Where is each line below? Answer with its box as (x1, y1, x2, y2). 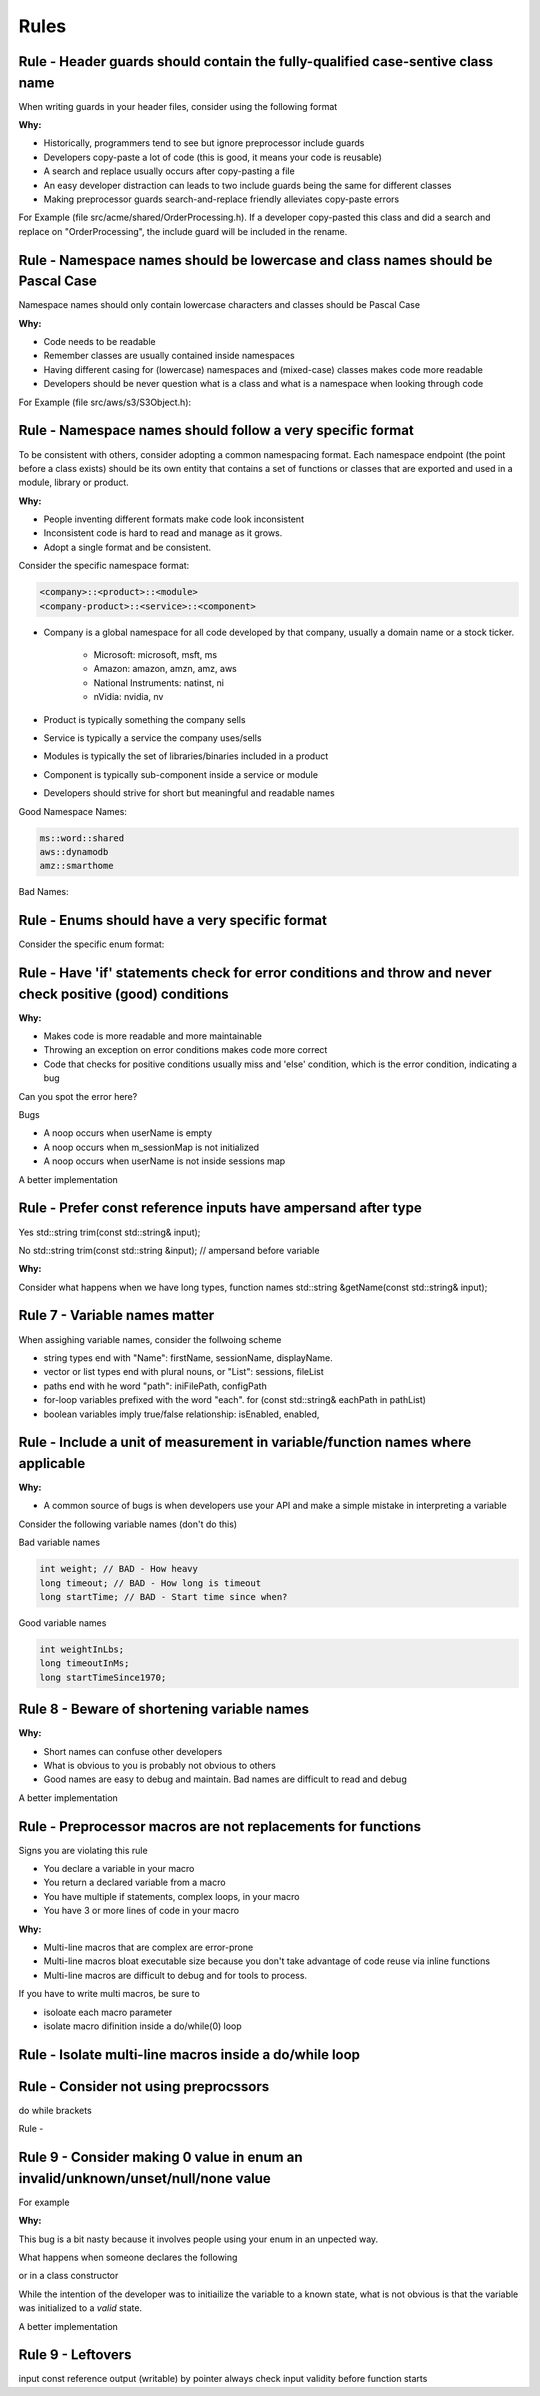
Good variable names (18, 1616, 107, 1629)
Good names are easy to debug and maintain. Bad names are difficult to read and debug (43, 1773, 407, 1785)
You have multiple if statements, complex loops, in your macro (43, 1890, 300, 1902)
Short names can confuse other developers (43, 1745, 223, 1757)
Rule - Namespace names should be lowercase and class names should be (18, 251, 493, 269)
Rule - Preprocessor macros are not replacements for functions (18, 1818, 422, 1835)
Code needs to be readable (43, 336, 156, 348)
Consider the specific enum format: (18, 938, 165, 950)
